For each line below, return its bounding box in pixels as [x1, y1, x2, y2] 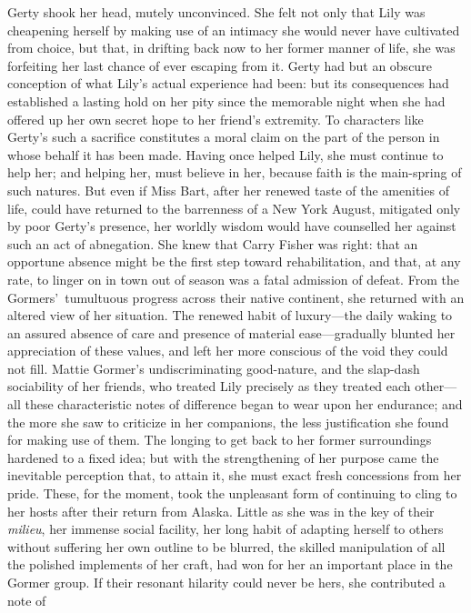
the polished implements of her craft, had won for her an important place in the [7, 555, 453, 574]
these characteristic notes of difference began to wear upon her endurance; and [25, 395, 463, 414]
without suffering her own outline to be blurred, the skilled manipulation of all [7, 537, 446, 556]
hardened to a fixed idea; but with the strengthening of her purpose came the [7, 447, 439, 467]
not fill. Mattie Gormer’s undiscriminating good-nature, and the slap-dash [7, 358, 420, 377]
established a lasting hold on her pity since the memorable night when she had [7, 91, 446, 110]
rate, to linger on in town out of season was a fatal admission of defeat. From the [7, 269, 459, 288]
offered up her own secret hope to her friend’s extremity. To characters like [7, 109, 424, 128]
